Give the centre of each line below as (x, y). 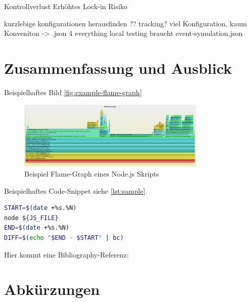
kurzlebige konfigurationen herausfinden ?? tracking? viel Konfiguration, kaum (126, 23)
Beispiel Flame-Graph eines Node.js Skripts (92, 173)
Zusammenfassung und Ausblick (118, 68)
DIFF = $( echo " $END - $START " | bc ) (64, 238)
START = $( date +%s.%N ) (40, 208)
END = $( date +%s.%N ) (37, 228)
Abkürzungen (52, 289)
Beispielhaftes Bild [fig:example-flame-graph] (73, 92)
